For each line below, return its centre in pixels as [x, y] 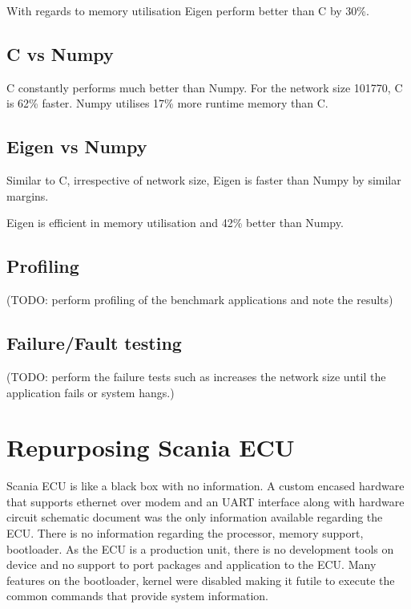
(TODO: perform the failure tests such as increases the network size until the [196, 376]
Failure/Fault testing [94, 343]
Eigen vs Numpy [77, 146]
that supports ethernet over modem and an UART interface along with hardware [205, 501]
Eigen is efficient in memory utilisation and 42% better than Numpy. [175, 223]
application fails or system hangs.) [91, 392]
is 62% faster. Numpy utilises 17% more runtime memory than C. [167, 103]
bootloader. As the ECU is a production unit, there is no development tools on [200, 548]
